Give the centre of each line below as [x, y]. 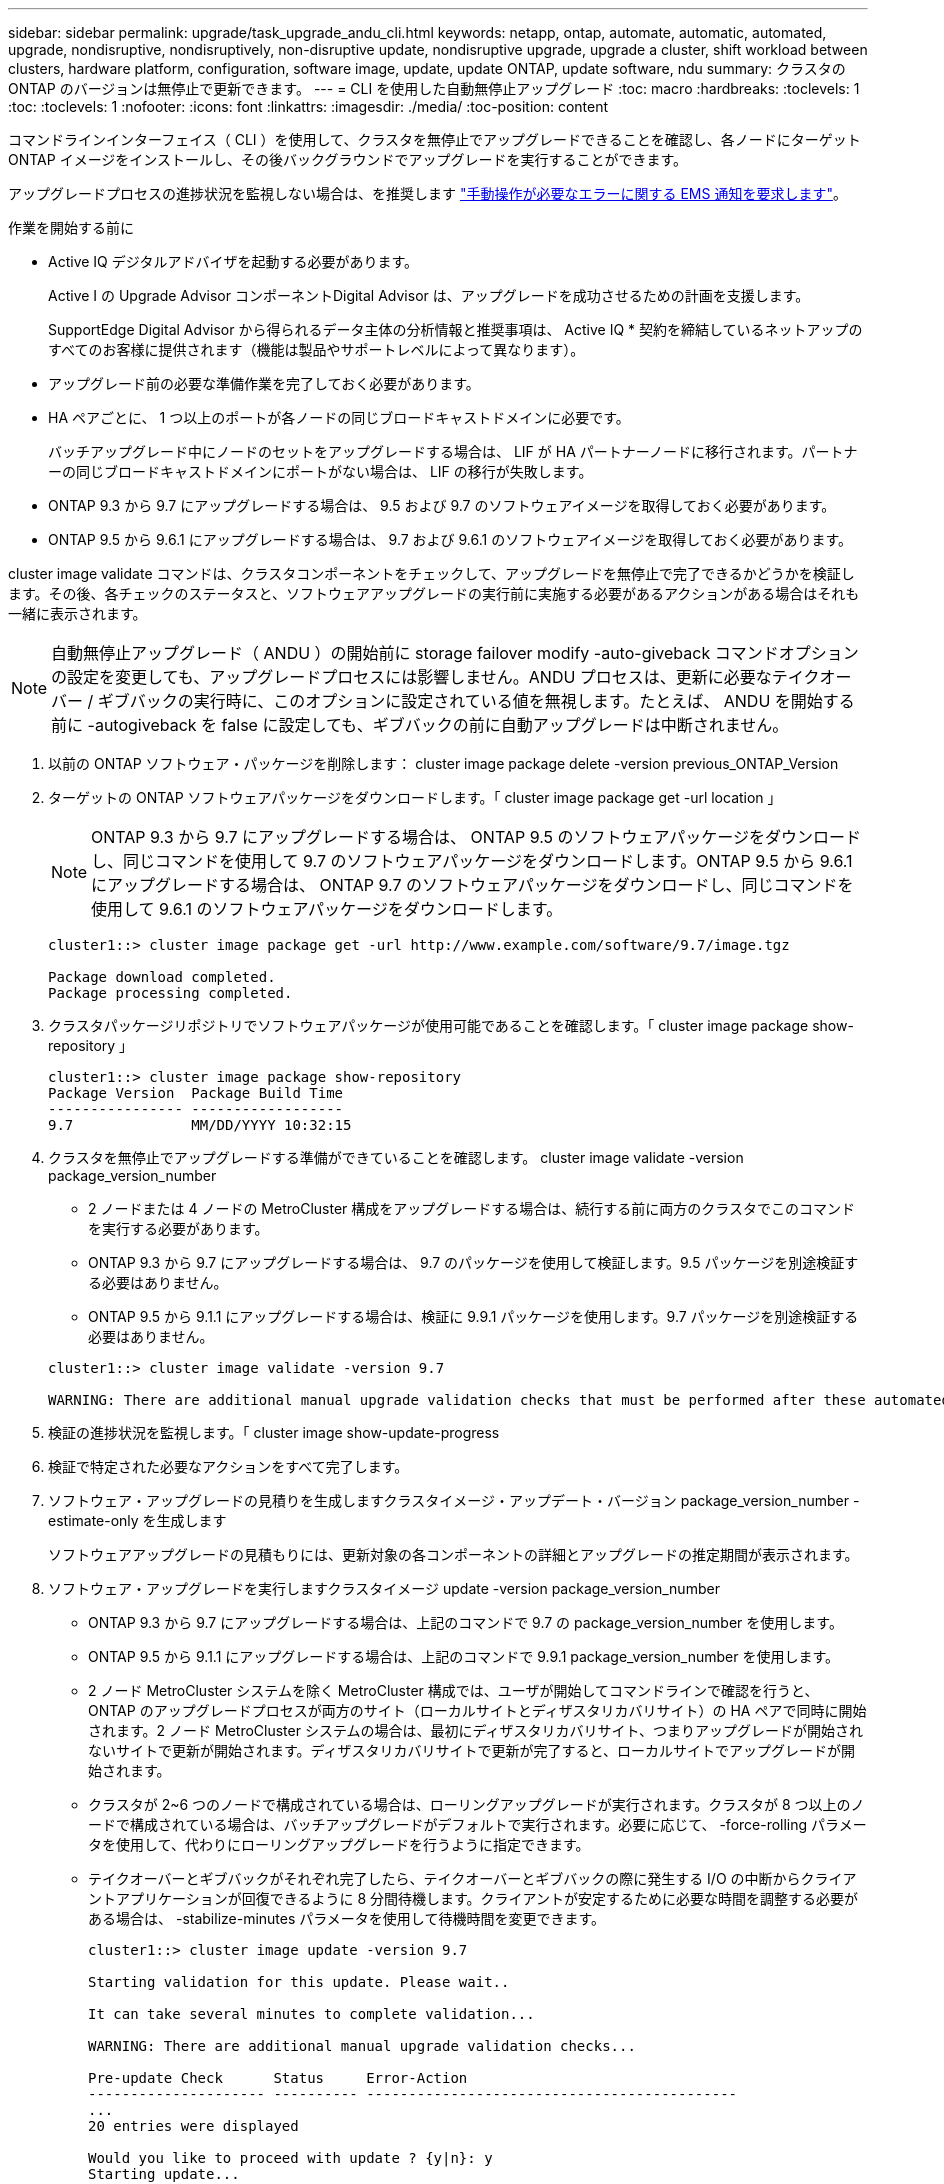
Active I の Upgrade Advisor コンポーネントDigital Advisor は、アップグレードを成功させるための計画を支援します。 [429, 295]
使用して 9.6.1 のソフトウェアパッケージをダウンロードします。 [327, 909]
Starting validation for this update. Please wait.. [299, 1982]
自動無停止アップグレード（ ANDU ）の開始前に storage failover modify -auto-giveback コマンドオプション [455, 653]
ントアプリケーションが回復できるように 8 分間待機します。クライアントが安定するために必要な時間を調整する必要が [473, 1898]
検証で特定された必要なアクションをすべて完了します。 [228, 1466]
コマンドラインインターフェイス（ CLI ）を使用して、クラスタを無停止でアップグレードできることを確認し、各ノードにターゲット [434, 139]
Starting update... [164, 2174]
